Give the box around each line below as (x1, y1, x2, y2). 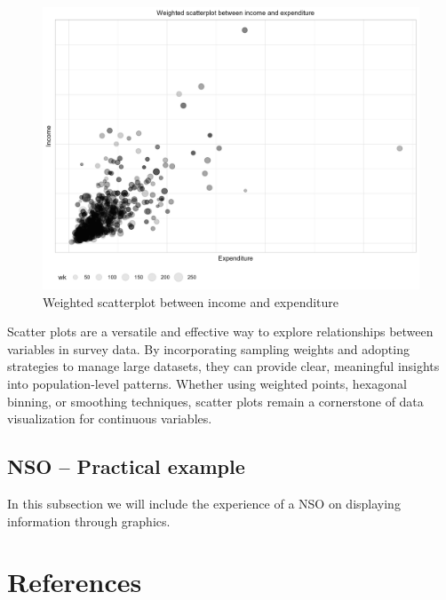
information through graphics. (7, 511, 171, 530)
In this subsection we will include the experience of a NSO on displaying (7, 493, 401, 512)
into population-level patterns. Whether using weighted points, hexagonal (7, 374, 407, 392)
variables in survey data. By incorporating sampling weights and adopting (7, 339, 410, 358)
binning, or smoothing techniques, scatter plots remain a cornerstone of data (7, 391, 424, 410)
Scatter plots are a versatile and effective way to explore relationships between (7, 322, 434, 341)
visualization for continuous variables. (7, 409, 212, 428)
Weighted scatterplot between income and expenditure (43, 292, 339, 311)
